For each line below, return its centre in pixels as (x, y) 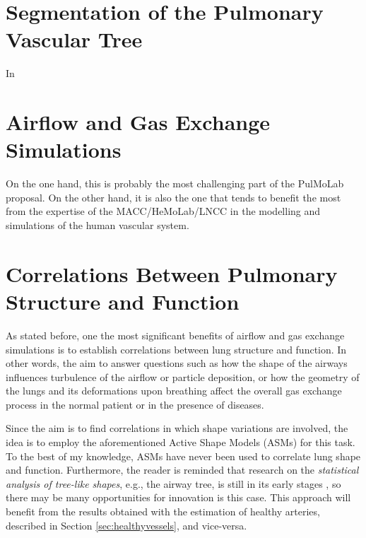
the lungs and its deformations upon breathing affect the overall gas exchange (174, 391)
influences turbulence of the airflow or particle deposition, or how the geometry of (183, 376)
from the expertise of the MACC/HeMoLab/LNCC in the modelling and (163, 211)
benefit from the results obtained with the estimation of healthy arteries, (163, 511)
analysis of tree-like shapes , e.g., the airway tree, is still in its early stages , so (173, 483)
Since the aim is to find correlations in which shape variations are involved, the (177, 428)
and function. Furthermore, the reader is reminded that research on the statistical (182, 470)
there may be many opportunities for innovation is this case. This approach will (178, 497)
